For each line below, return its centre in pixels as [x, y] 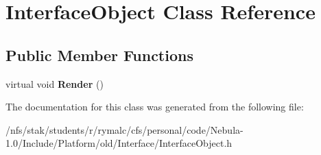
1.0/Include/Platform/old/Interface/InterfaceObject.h [119, 143]
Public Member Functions [99, 55]
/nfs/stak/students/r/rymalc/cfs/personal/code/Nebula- [124, 129]
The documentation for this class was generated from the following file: [155, 107]
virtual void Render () [55, 83]
